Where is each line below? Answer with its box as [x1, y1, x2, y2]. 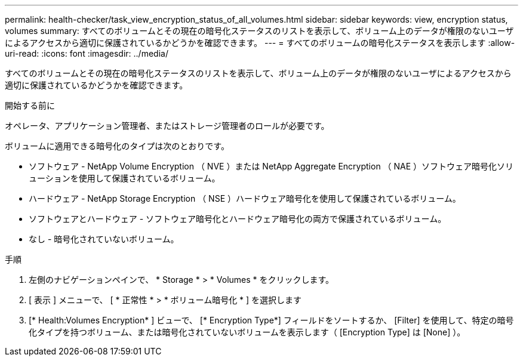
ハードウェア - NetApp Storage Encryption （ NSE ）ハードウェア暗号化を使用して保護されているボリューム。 [29, 193, 461, 203]
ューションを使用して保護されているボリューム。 [29, 173, 220, 183]
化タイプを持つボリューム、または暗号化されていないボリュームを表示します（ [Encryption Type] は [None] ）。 [29, 327, 466, 337]
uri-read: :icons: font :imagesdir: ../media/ [5, 48, 168, 58]
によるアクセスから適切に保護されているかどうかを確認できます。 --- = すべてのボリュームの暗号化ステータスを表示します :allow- [5, 38, 515, 48]
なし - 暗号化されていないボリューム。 [29, 234, 179, 244]
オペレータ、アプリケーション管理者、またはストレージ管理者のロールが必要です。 [5, 121, 330, 131]
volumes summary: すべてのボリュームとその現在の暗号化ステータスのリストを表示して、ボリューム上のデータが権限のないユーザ [5, 26, 514, 36]
